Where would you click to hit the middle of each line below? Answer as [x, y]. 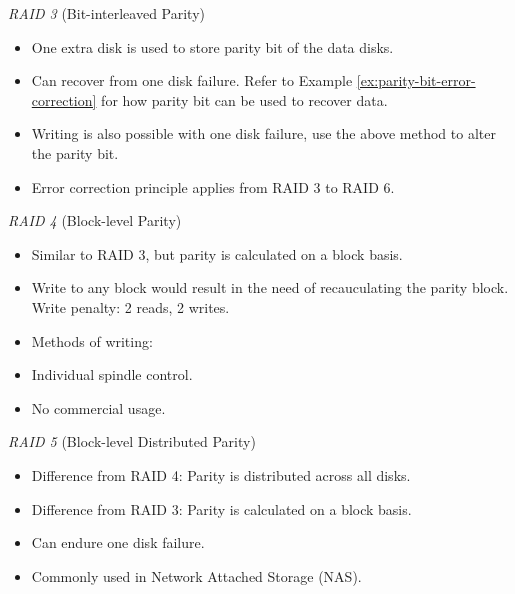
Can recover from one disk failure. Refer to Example [192, 80]
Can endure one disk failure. [118, 542]
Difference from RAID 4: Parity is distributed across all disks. [221, 474]
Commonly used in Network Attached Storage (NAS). [196, 575]
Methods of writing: [92, 340]
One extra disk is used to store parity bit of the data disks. [212, 46]
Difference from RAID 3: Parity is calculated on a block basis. [221, 508]
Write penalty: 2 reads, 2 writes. [130, 306]
